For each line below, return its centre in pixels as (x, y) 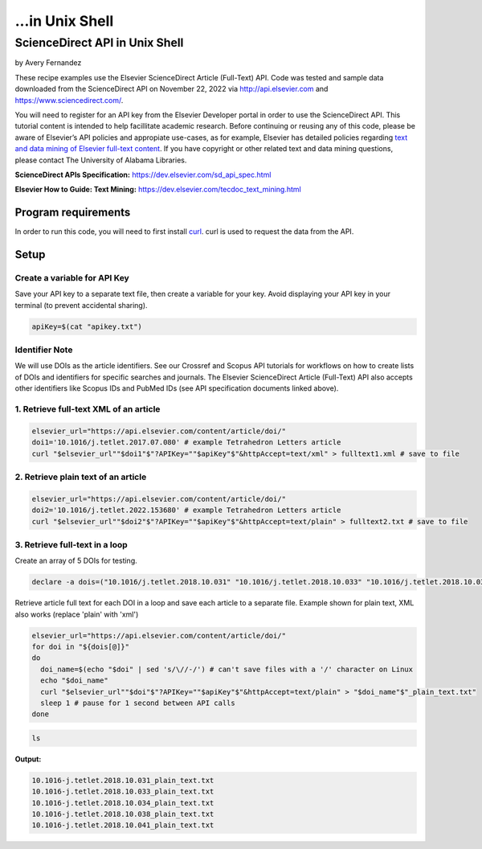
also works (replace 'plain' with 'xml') (77, 614)
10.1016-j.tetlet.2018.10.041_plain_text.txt (123, 825)
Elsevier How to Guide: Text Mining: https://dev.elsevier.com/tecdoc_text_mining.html (158, 190)
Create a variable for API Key (72, 277)
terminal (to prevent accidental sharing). (81, 305)
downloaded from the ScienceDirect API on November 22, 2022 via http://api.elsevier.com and (172, 89)
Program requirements (73, 213)
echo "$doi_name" (74, 681)
